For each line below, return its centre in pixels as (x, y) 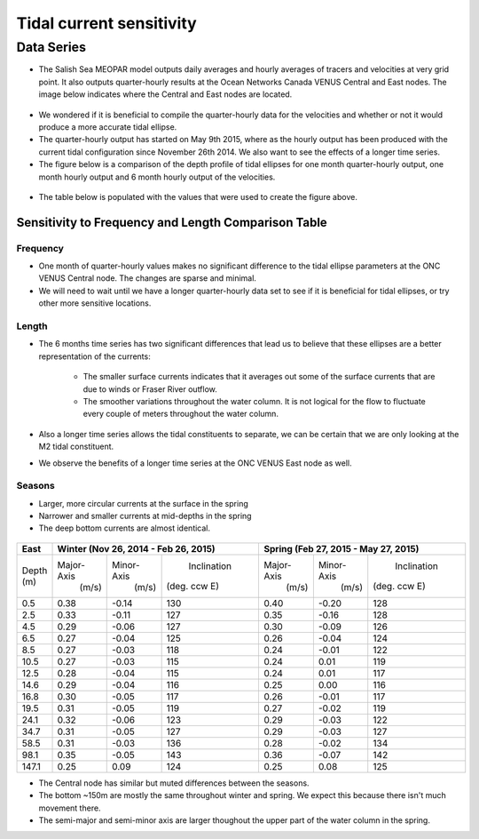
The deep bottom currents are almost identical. (125, 528)
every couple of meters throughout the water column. (181, 414)
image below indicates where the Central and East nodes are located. (165, 94)
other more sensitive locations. (95, 303)
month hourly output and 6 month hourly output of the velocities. (157, 177)
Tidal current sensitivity (106, 23)
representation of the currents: (94, 356)
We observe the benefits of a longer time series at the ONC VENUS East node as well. (195, 463)
